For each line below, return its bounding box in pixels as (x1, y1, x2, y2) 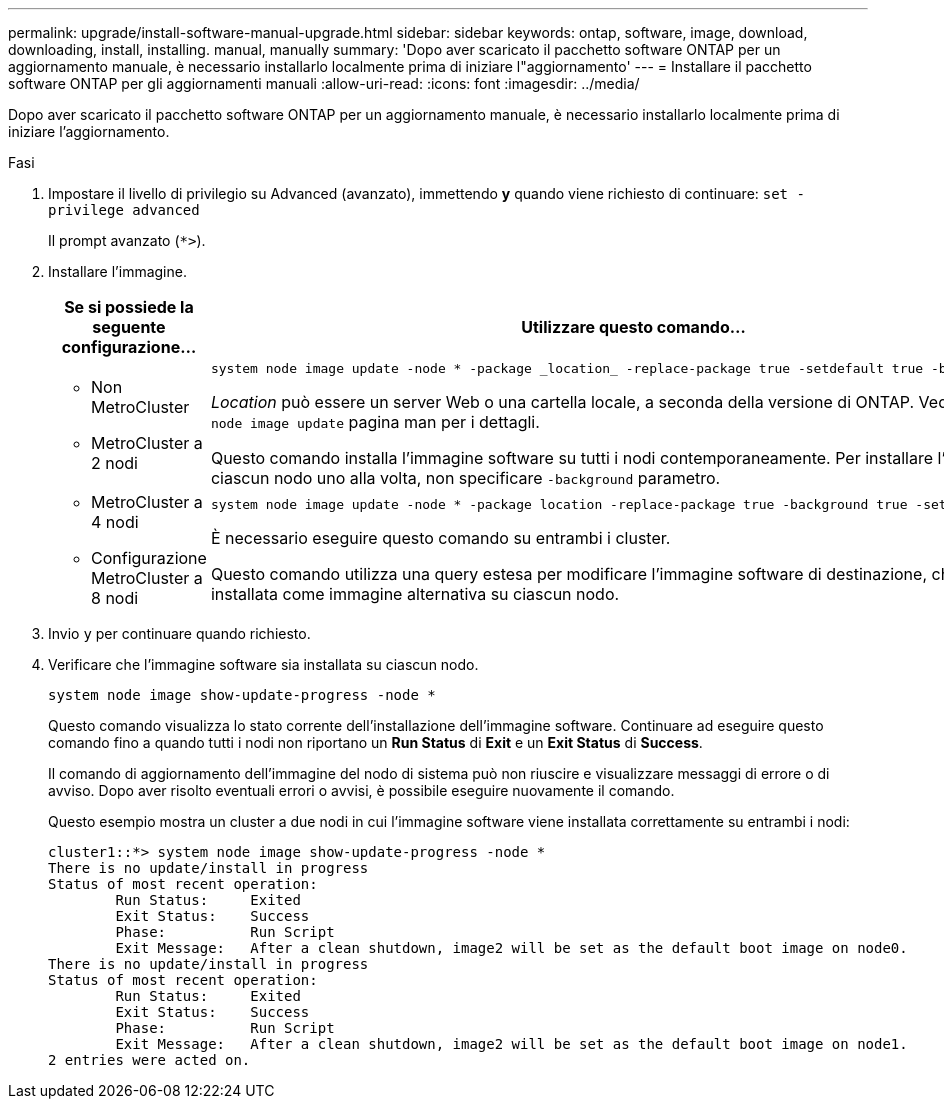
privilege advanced (48, 202, 200, 218)
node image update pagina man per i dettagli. (210, 412, 540, 432)
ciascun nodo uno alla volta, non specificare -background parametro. (210, 468, 721, 488)
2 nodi (91, 452, 138, 473)
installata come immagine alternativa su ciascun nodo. (210, 583, 620, 604)
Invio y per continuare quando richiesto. (48, 625, 311, 642)
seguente (92, 317, 166, 337)
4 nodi (91, 512, 139, 532)
